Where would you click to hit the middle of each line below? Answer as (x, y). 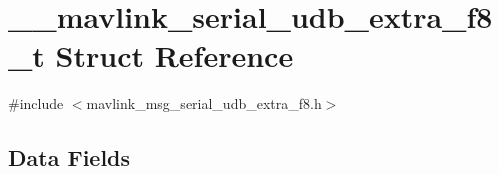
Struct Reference (174, 55)
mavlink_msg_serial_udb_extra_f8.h (204, 103)
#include (36, 103)
